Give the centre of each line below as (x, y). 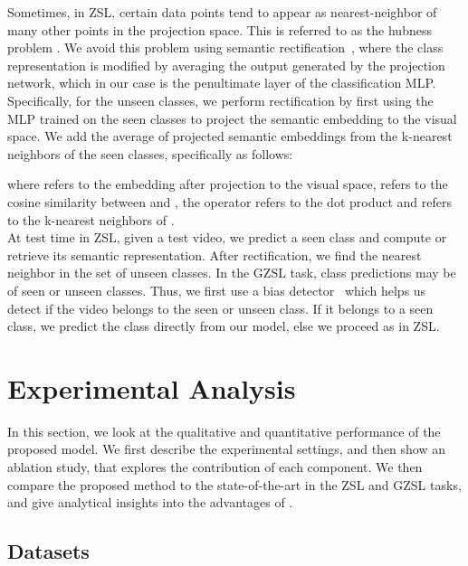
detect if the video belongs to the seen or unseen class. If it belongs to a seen (220, 308)
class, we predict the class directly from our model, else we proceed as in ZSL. (224, 326)
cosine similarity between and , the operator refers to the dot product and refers (230, 201)
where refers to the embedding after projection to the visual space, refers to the (228, 184)
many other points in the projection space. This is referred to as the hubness (220, 29)
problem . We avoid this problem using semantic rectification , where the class (225, 47)
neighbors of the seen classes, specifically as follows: (150, 153)
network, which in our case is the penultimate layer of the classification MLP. (222, 83)
